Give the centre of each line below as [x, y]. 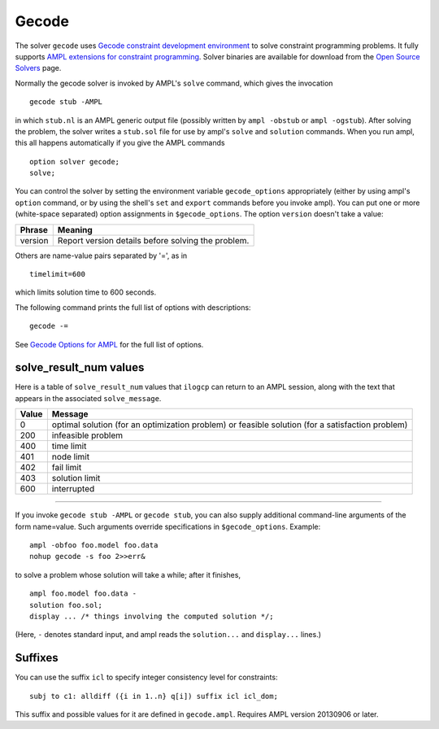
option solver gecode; [75, 162]
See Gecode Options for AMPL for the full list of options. [109, 344]
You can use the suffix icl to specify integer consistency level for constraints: [146, 677]
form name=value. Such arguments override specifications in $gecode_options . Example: [168, 526]
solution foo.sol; [66, 605]
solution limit [76, 478]
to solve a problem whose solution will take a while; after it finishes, [128, 574]
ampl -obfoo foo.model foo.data [94, 546]
